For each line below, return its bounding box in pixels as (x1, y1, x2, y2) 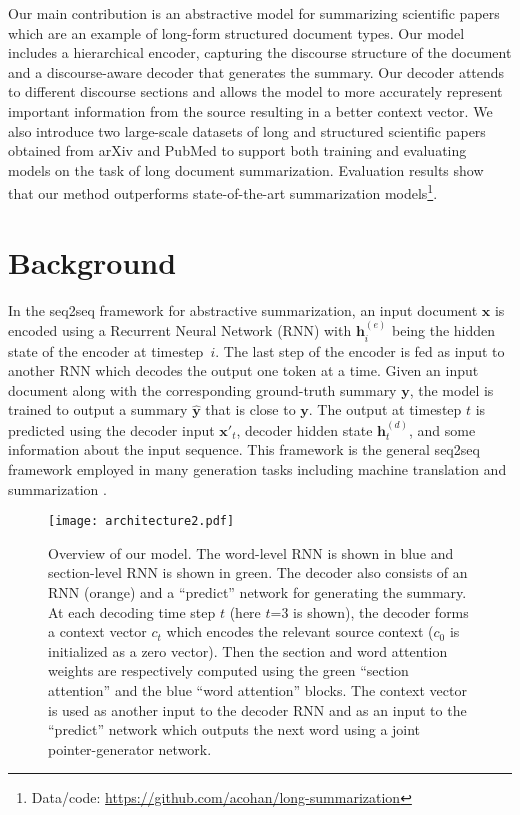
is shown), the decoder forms (293, 601, 469, 622)
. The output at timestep (308, 399, 462, 420)
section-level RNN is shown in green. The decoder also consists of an (48, 562, 468, 583)
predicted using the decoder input (8, 419, 215, 440)
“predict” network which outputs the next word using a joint (48, 719, 421, 740)
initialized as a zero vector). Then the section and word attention (48, 640, 448, 661)
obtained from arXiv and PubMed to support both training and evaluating (8, 140, 467, 161)
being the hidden (391, 320, 496, 341)
